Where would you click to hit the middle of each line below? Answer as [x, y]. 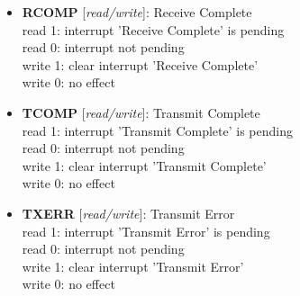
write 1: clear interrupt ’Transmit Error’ [133, 266]
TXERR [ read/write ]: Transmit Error [128, 213]
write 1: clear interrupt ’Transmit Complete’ [144, 165]
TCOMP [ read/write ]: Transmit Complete [141, 112]
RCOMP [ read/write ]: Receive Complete [137, 12]
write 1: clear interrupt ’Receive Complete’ [140, 64]
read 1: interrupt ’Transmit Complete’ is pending [157, 130]
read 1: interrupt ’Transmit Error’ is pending [146, 231]
